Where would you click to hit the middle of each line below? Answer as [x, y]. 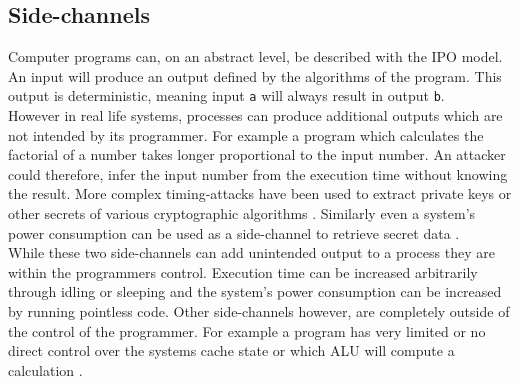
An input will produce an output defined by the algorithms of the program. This [255, 75]
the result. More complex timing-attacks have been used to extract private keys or [260, 193]
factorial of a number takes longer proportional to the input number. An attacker [257, 154]
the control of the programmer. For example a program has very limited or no [247, 330]
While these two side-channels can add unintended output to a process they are [251, 252]
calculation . [45, 369]
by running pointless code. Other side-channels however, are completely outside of [259, 310]
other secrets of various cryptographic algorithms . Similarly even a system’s [242, 213]
